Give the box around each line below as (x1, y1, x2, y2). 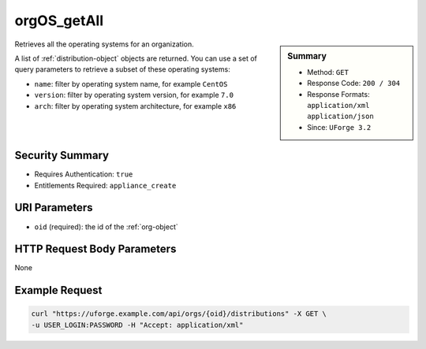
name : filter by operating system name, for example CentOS (34, 79, 228, 88)
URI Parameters (14, 201, 94, 214)
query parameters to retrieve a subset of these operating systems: (14, 65, 230, 74)
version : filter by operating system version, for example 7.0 (34, 91, 234, 100)
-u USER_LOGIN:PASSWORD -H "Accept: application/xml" (31, 320, 244, 329)
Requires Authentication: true (34, 169, 133, 179)
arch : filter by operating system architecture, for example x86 (34, 101, 237, 110)
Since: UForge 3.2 (307, 122, 372, 132)
